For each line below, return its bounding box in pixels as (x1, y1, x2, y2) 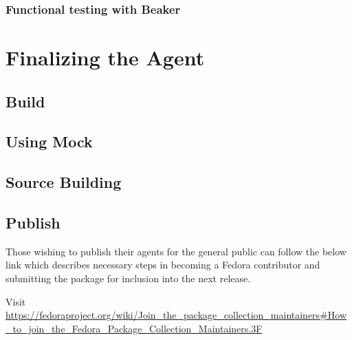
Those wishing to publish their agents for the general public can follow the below (5, 244, 346, 258)
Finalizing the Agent (5, 43, 205, 72)
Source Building (5, 171, 122, 193)
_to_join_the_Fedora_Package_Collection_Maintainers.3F (5, 321, 263, 335)
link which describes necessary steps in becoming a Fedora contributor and (5, 257, 320, 272)
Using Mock (5, 131, 93, 152)
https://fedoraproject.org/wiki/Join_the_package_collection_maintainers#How (5, 308, 346, 322)
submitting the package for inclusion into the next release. (5, 270, 251, 285)
